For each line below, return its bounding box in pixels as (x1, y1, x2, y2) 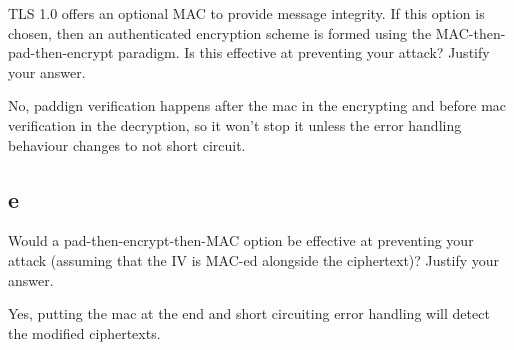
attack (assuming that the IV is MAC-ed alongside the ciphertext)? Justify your (8, 249, 500, 270)
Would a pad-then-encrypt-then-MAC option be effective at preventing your (8, 230, 474, 251)
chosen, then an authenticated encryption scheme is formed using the (8, 22, 432, 43)
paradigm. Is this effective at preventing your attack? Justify (118, 42, 490, 63)
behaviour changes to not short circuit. (8, 134, 246, 155)
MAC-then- (435, 22, 506, 43)
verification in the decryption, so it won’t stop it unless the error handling (8, 114, 462, 135)
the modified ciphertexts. (8, 322, 161, 343)
